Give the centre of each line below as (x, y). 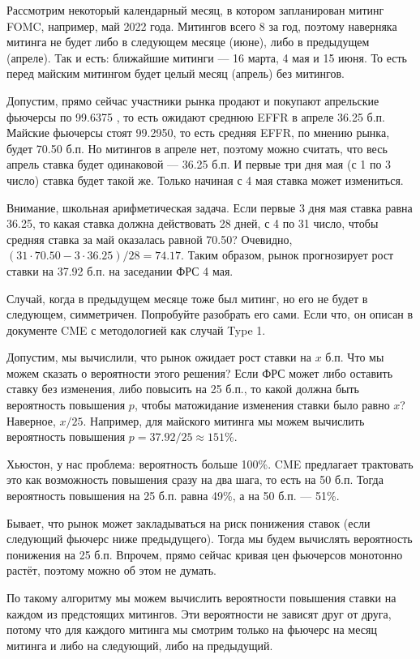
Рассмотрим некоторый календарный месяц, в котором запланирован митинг (195, 10)
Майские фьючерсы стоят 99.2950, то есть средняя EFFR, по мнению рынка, (198, 133)
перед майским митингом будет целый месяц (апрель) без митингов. (176, 73)
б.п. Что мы (355, 357)
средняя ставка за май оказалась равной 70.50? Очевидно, (150, 239)
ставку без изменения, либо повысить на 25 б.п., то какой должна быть (183, 389)
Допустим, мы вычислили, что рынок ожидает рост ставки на (159, 357)
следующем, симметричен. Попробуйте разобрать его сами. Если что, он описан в (210, 314)
